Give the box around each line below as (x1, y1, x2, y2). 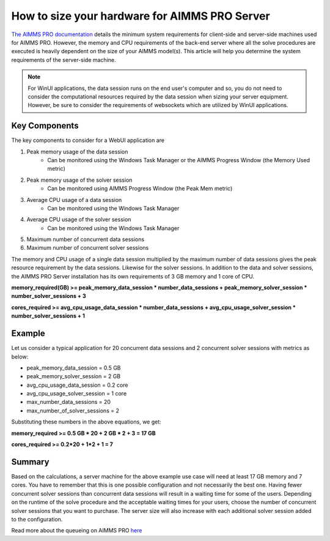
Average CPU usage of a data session (26, 196, 122, 203)
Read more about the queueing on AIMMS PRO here (11, 527, 142, 534)
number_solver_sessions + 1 (11, 312, 85, 319)
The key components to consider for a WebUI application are (11, 136, 165, 144)
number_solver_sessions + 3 (11, 293, 86, 300)
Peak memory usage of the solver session (26, 176, 133, 184)
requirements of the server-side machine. (11, 56, 116, 64)
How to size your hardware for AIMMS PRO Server (11, 9, 270, 23)
